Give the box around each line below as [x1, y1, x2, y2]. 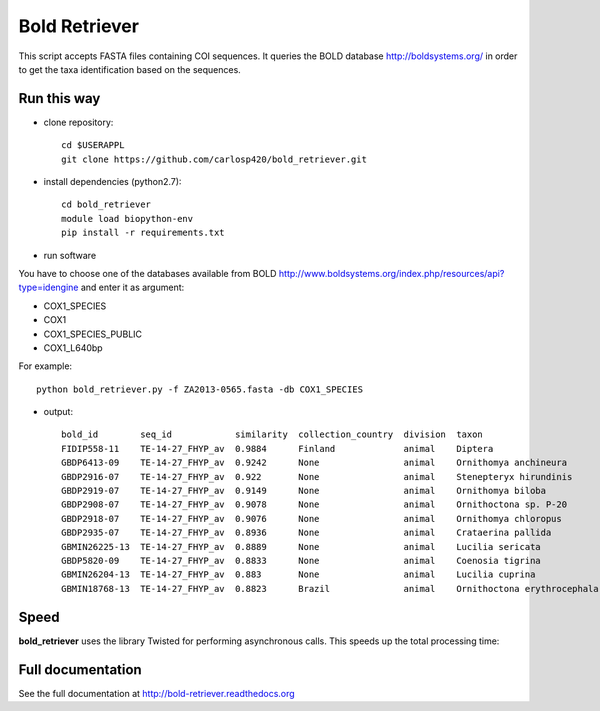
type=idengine [18, 281, 79, 294]
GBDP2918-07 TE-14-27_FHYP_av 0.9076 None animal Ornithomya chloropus [61, 513, 562, 524]
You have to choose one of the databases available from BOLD [18, 267, 277, 279]
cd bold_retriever [61, 199, 152, 210]
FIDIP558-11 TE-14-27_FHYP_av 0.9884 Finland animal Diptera [61, 443, 494, 454]
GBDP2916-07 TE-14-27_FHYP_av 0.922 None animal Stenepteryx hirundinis [61, 471, 573, 482]
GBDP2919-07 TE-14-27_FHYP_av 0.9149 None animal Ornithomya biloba [61, 485, 547, 497]
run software [43, 249, 97, 261]
